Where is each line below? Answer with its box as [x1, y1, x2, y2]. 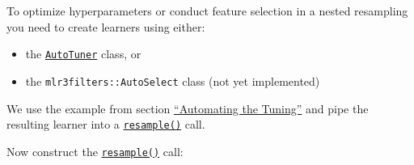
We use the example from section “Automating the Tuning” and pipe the [6, 99, 369, 116]
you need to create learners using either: [6, 18, 205, 35]
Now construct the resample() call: [6, 142, 184, 159]
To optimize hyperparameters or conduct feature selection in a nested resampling [6, 2, 408, 19]
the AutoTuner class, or [25, 45, 142, 62]
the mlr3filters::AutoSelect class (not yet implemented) [25, 72, 320, 89]
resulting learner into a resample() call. [6, 116, 205, 133]
